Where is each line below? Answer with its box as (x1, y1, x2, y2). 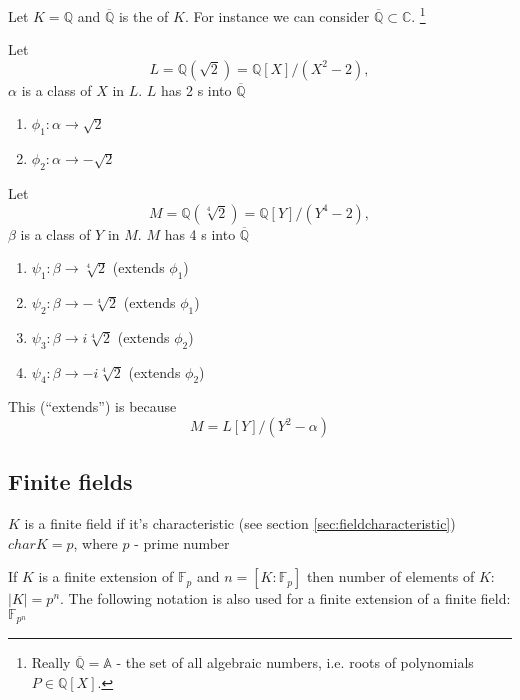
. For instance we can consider (184, 5, 370, 26)
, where (73, 532, 118, 553)
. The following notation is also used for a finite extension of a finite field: (60, 588, 511, 609)
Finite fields (8, 466, 133, 497)
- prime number (134, 532, 230, 553)
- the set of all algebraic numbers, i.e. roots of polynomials (116, 652, 474, 673)
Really (31, 652, 71, 673)
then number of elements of (306, 566, 475, 587)
